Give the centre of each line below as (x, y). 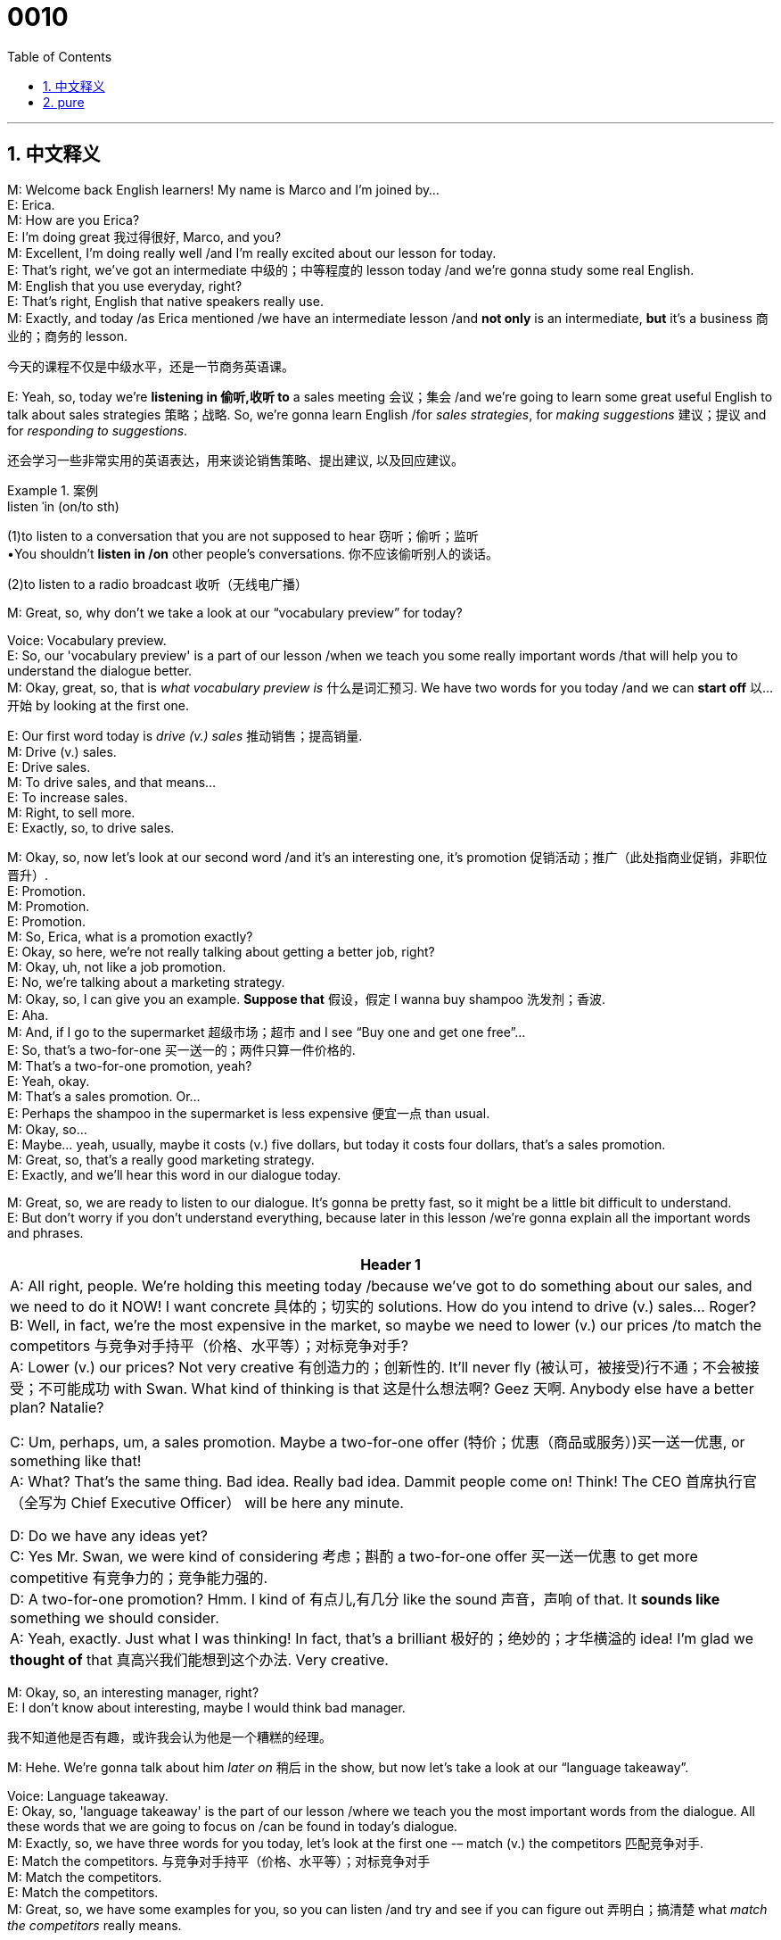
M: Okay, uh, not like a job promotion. (117, 966)
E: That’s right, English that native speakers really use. (165, 301)
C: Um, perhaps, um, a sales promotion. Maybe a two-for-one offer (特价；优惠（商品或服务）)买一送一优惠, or (378, 1442)
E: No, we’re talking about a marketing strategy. (146, 982)
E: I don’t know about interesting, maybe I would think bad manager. (206, 1707)
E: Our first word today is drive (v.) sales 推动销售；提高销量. (185, 735)
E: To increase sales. (68, 797)
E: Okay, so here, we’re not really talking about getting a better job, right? (221, 951)
